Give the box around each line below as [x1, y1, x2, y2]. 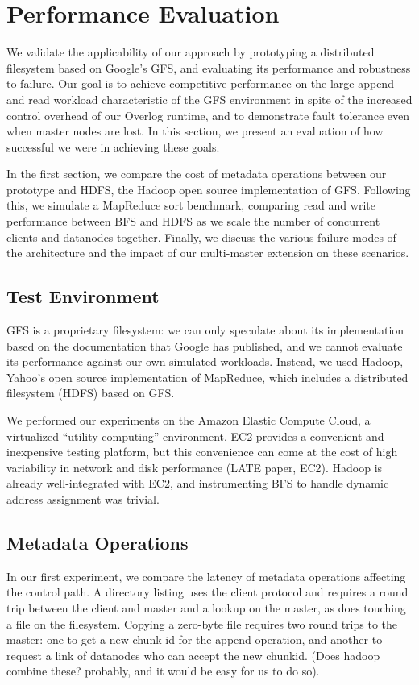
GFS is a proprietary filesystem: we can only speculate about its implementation [6, 322, 404, 338]
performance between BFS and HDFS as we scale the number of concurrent [6, 213, 380, 230]
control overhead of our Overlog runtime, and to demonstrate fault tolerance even [6, 106, 410, 123]
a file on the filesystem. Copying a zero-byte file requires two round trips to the [6, 615, 398, 632]
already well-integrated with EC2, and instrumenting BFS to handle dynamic [6, 475, 389, 492]
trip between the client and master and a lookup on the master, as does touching [6, 599, 406, 616]
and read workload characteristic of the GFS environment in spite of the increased [6, 90, 413, 107]
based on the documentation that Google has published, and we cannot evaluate [6, 337, 403, 354]
